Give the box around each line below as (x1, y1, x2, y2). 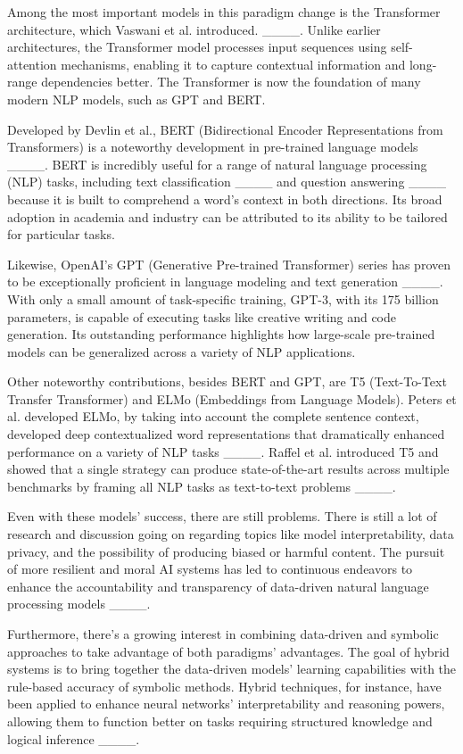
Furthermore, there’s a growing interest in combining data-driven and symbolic (7, 625, 439, 642)
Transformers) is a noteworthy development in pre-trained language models (7, 137, 418, 156)
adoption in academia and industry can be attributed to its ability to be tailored (7, 207, 448, 226)
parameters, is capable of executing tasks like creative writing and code (7, 307, 396, 326)
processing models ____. (7, 594, 151, 613)
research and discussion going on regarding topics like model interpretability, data (7, 525, 454, 543)
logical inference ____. (7, 729, 140, 748)
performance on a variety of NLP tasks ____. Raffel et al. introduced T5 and (7, 442, 439, 460)
